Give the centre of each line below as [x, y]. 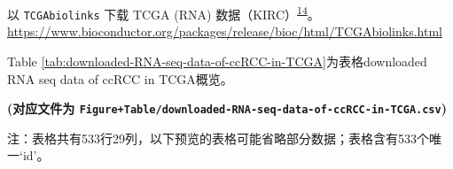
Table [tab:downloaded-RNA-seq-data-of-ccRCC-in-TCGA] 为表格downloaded [217, 61]
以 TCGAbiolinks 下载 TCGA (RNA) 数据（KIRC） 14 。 [164, 13]
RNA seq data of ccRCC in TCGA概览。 [120, 78]
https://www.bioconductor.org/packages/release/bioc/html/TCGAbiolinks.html [225, 31]
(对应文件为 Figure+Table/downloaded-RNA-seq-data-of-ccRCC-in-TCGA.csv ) [227, 108]
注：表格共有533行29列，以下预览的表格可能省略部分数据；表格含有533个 [218, 138]
